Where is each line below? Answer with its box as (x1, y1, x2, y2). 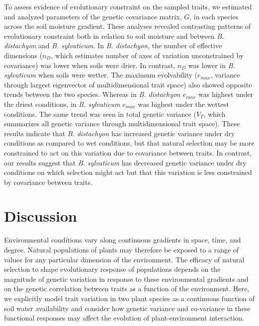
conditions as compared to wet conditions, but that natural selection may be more (4, 138, 255, 148)
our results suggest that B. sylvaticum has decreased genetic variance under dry (4, 157, 247, 167)
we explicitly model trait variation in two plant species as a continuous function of (4, 293, 255, 303)
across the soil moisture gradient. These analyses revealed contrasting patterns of (4, 21, 251, 31)
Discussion (4, 206, 77, 226)
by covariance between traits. (4, 176, 92, 187)
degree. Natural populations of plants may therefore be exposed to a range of (4, 244, 239, 254)
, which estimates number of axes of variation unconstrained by (51, 50, 244, 60)
